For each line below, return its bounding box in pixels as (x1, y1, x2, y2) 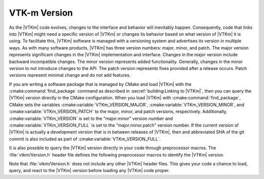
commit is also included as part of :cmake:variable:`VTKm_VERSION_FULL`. (9, 136, 161, 142)
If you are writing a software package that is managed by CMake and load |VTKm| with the (9, 81, 192, 87)
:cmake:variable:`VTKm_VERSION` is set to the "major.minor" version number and (9, 115, 173, 121)
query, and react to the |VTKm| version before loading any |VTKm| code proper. (9, 168, 170, 174)
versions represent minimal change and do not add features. (9, 72, 131, 78)
